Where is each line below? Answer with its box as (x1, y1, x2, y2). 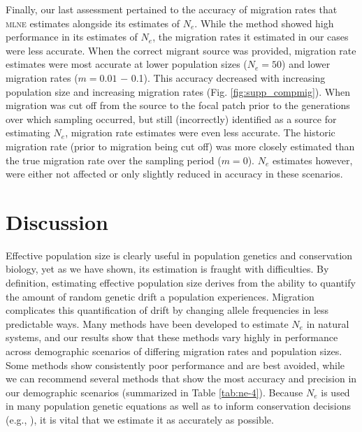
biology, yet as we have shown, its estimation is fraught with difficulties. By (6, 261, 329, 276)
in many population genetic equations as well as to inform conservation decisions (6, 398, 352, 413)
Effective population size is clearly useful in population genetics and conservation (6, 247, 353, 262)
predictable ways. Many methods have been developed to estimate (6, 316, 289, 331)
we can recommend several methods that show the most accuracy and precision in (6, 371, 357, 386)
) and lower (282, 57, 331, 71)
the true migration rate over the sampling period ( (6, 152, 222, 167)
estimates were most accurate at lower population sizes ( (6, 57, 247, 71)
